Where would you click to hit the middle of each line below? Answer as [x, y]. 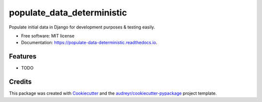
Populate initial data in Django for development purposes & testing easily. [82, 27]
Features [23, 56]
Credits [20, 82]
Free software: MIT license [48, 36]
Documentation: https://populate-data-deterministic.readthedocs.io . [89, 43]
